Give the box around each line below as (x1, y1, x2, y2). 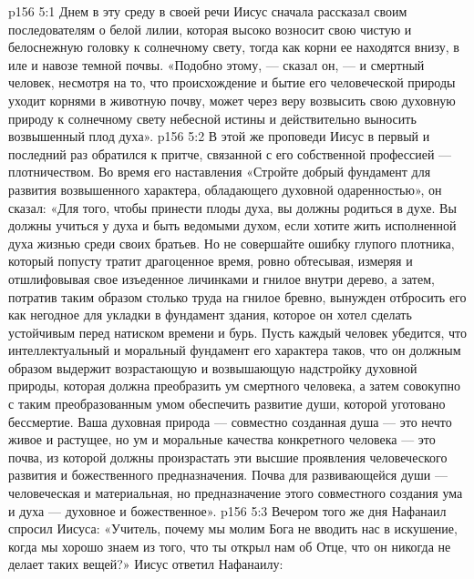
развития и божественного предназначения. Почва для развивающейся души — (8, 465, 448, 484)
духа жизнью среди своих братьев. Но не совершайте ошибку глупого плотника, (8, 233, 455, 252)
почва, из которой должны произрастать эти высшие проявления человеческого (8, 447, 448, 466)
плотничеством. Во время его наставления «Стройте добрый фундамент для (8, 162, 431, 181)
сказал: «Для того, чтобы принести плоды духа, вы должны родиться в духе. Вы (8, 198, 457, 217)
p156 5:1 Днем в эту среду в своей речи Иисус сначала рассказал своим (8, 2, 407, 20)
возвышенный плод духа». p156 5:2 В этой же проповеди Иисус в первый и (8, 127, 430, 146)
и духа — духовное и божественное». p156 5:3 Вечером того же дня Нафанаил (8, 501, 447, 520)
